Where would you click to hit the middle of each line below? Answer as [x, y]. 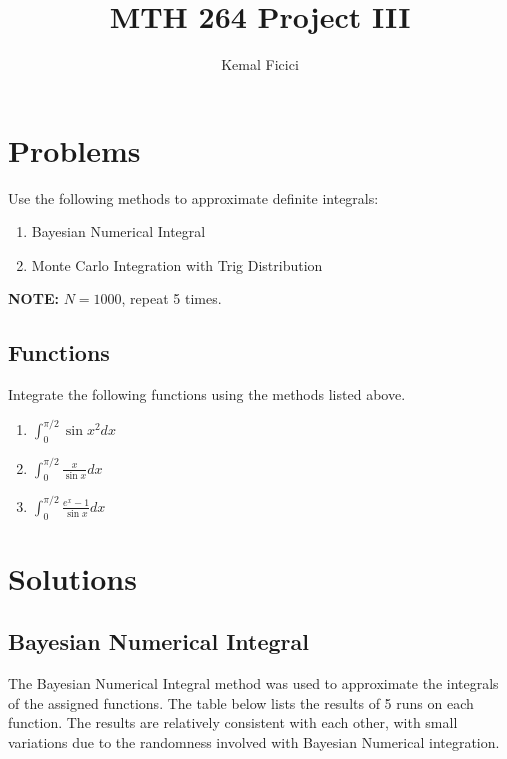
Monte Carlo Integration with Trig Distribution [177, 264]
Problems [74, 149]
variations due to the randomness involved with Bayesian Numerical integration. [254, 742]
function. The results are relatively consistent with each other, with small [233, 722]
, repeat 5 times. [171, 298]
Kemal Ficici [260, 64]
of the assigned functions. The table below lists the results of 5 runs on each [241, 702]
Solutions [72, 577]
